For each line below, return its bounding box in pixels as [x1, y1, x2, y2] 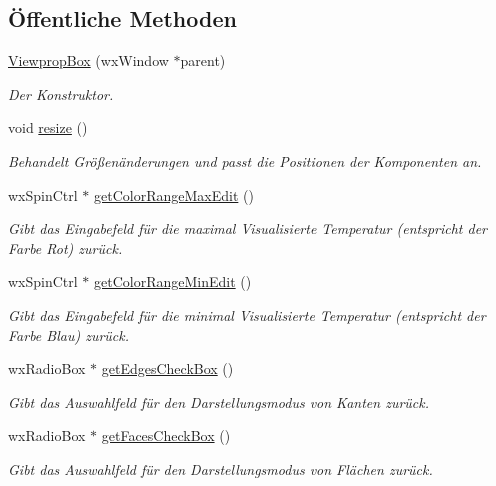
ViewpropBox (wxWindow [8, 50, 169, 71]
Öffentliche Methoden [8, 3, 237, 34]
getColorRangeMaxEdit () [94, 184, 254, 205]
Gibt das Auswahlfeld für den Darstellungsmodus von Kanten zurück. [8, 391, 430, 412]
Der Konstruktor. [8, 83, 114, 104]
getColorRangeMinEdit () [94, 271, 252, 292]
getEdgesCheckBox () [101, 358, 234, 379]
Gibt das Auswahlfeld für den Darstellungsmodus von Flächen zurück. [8, 458, 433, 479]
